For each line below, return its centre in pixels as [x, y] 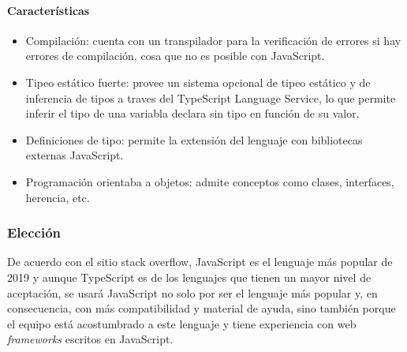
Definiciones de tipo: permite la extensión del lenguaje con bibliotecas [194, 139]
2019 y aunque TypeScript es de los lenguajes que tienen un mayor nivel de [189, 277]
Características [49, 10]
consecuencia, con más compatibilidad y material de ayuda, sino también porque [202, 308]
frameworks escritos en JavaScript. [90, 339]
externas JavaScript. [75, 155]
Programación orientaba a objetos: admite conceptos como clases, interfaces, [210, 181]
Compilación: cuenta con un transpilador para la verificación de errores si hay [213, 40]
